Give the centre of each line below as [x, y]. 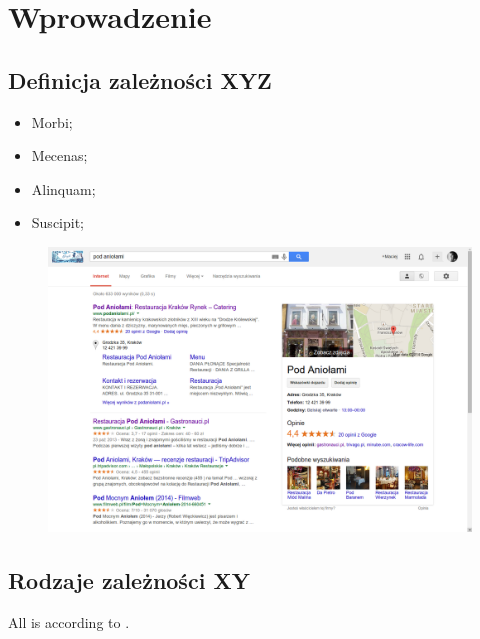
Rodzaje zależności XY [129, 579]
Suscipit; [58, 222]
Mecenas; [59, 155]
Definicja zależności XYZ [140, 79]
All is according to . [69, 621]
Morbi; [52, 121]
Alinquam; [63, 188]
